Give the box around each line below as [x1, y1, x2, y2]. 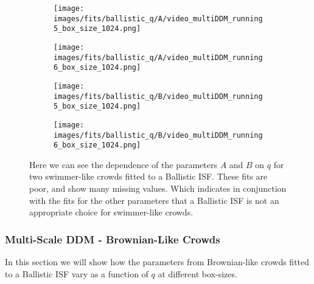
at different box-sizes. [158, 267, 237, 280]
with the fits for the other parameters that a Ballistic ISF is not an [29, 194, 279, 206]
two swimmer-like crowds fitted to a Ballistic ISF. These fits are [29, 170, 268, 183]
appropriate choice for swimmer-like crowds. [29, 206, 194, 218]
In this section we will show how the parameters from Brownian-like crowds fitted [5, 255, 310, 268]
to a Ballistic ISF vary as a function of [5, 267, 148, 280]
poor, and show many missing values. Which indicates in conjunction [29, 182, 287, 195]
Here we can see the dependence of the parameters [29, 158, 217, 171]
